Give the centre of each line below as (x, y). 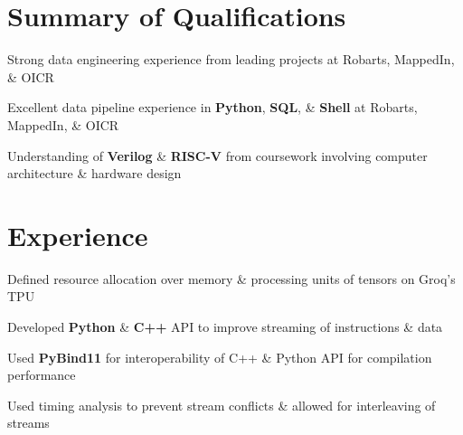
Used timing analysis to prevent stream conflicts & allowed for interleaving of (222, 405)
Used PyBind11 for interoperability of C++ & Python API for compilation (220, 357)
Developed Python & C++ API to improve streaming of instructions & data (225, 326)
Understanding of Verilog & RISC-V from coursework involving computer (217, 155)
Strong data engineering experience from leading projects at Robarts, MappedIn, (231, 59)
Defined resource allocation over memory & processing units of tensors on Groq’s (231, 278)
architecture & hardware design (94, 173)
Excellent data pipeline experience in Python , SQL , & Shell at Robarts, (213, 107)
